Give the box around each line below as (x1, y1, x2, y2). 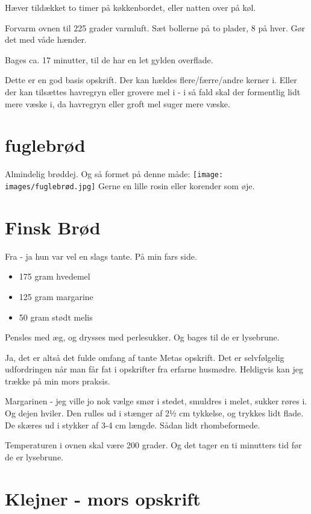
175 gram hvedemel (19, 270, 90, 283)
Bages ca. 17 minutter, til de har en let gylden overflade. (5, 53, 213, 66)
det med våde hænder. (5, 33, 87, 46)
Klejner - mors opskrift (5, 486, 201, 510)
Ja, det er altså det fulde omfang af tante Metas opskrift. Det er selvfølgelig (5, 351, 284, 363)
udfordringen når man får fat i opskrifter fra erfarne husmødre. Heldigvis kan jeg (5, 363, 303, 375)
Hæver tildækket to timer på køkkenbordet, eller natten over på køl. (5, 1, 256, 13)
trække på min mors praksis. (5, 374, 110, 387)
